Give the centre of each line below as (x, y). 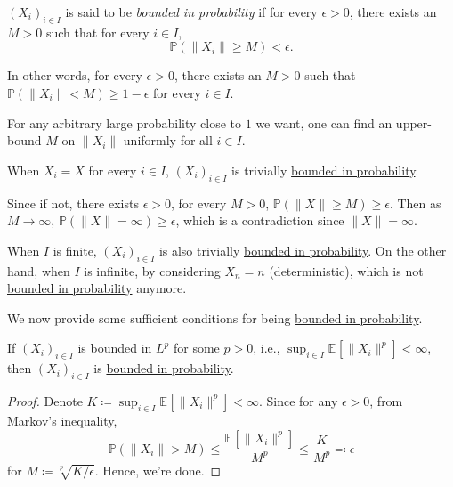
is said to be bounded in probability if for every (191, 12)
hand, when (39, 270)
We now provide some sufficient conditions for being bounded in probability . (215, 317)
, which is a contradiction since (260, 220)
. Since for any (298, 400)
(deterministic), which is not (346, 270)
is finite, (75, 250)
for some (196, 348)
